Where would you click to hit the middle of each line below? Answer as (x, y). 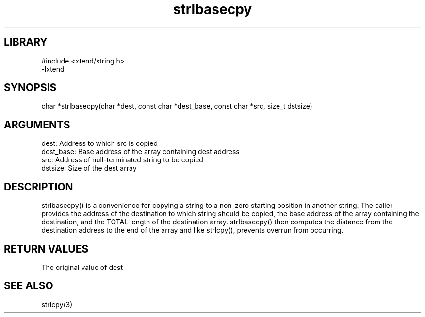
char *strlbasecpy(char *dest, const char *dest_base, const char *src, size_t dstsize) (177, 106)
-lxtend (53, 69)
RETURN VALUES (46, 249)
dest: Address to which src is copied (100, 143)
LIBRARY (26, 42)
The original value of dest (82, 267)
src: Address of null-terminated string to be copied (122, 160)
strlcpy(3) (57, 304)
